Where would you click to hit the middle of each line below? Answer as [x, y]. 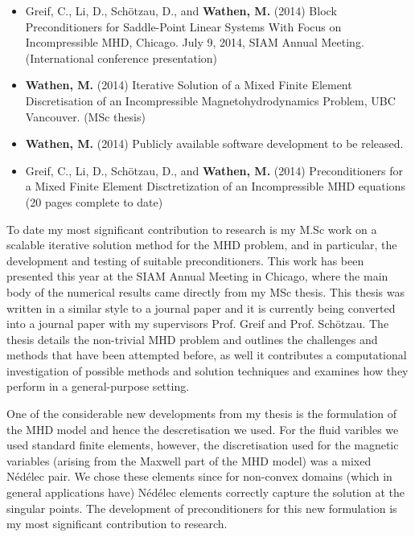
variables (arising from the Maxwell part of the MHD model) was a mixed [189, 460]
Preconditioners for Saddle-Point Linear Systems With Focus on [183, 26]
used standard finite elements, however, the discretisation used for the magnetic [203, 445]
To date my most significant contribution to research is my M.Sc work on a [192, 229]
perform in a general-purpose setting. [98, 386]
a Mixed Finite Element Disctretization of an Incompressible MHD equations [215, 186]
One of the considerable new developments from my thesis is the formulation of [202, 414]
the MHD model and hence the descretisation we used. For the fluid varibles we [203, 429]
